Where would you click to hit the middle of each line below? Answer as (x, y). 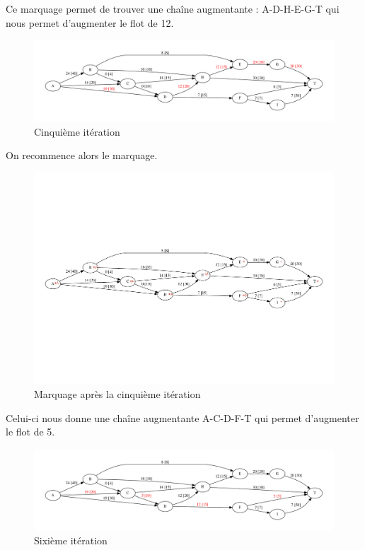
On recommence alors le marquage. (82, 155)
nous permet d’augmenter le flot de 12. (90, 22)
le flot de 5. (30, 432)
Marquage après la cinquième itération (117, 394)
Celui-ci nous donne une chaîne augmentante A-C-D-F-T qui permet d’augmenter (182, 417)
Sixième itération (71, 540)
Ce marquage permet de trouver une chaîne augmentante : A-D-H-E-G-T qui (173, 8)
